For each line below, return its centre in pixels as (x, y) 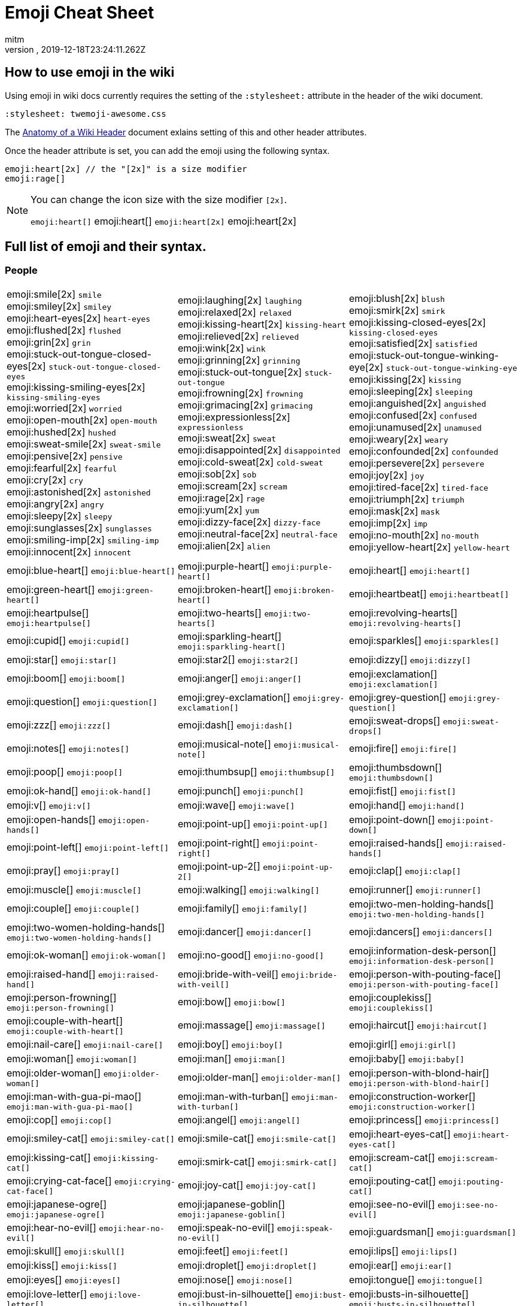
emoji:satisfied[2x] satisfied (413, 344)
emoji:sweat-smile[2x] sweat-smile (84, 444)
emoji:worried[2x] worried (64, 408)
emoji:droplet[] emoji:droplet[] (247, 1265)
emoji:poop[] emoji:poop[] (65, 772)
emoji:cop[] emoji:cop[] (60, 1119)
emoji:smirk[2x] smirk (397, 311)
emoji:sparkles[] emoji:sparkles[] (424, 641)
